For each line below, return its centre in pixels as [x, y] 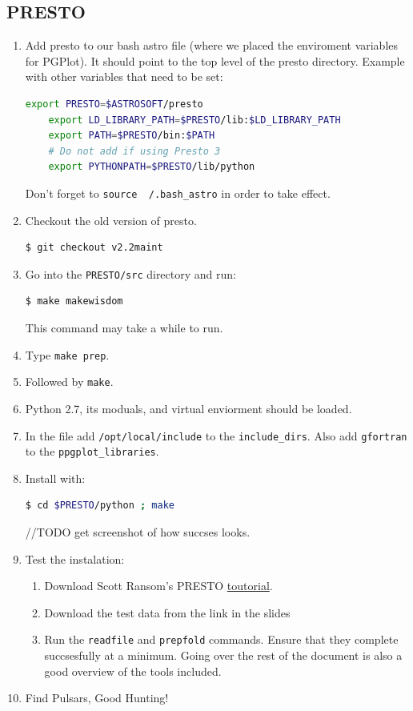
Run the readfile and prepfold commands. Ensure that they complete [221, 639]
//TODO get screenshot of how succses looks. [138, 532]
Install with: [55, 478]
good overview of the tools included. [133, 671]
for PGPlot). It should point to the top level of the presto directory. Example [215, 60]
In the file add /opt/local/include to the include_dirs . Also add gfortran [216, 435]
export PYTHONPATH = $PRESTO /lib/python [152, 167]
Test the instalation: [75, 558]
